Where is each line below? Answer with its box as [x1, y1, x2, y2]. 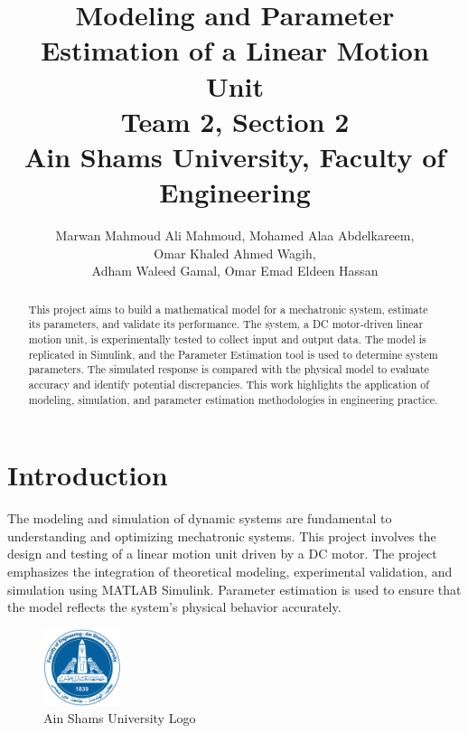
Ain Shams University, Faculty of [23, 137, 446, 174]
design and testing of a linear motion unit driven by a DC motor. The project [7, 544, 437, 563]
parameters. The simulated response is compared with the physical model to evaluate [28, 362, 429, 377]
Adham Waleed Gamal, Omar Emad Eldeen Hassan [91, 261, 379, 280]
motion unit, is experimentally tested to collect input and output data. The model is [28, 331, 426, 346]
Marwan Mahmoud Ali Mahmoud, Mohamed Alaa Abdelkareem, [55, 226, 415, 245]
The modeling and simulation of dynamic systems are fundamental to [7, 509, 392, 528]
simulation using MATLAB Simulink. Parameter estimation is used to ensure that [7, 579, 462, 598]
